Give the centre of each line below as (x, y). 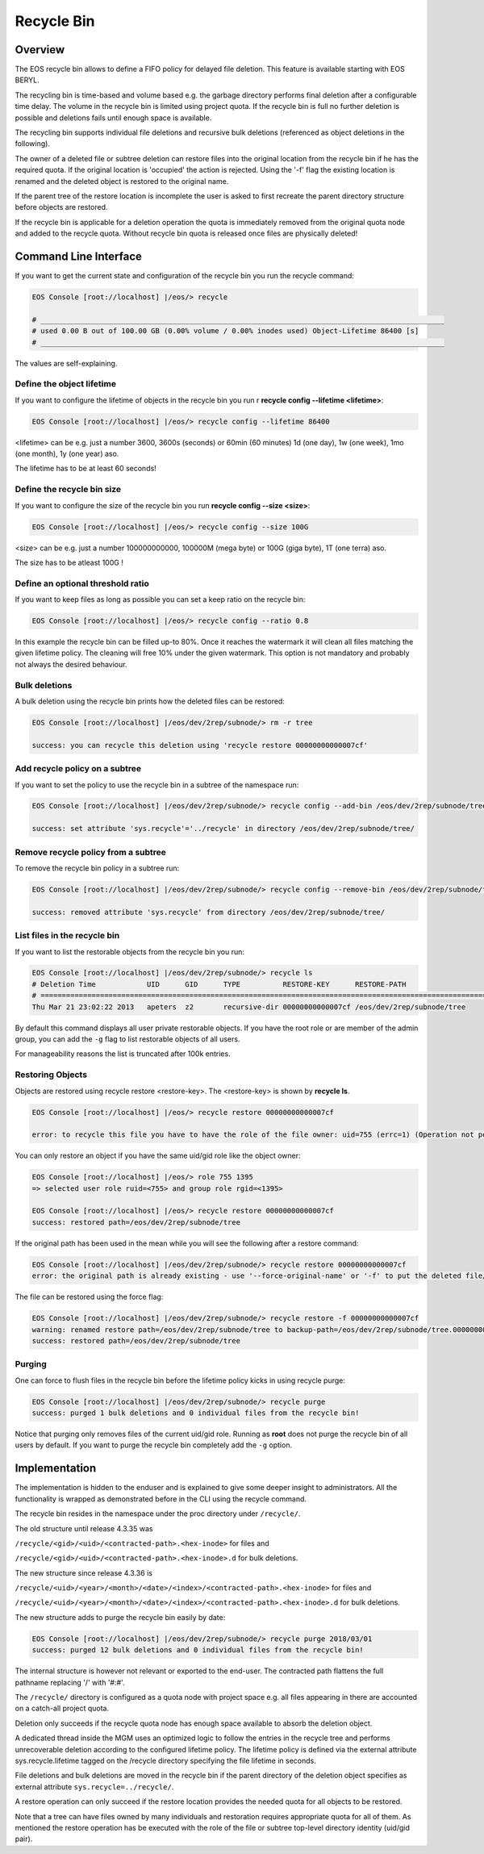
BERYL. (27, 80)
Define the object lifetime (66, 384)
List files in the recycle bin (67, 936)
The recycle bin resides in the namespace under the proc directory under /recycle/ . (158, 1514)
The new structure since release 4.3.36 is (84, 1572)
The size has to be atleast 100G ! (69, 562)
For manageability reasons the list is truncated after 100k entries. (123, 1054)
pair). (24, 1839)
